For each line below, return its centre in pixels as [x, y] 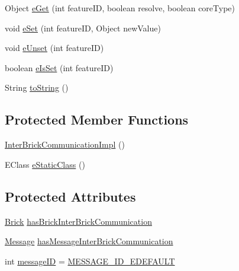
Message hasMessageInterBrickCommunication [89, 241]
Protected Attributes [70, 196]
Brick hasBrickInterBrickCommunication [78, 221]
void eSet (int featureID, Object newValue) [83, 28]
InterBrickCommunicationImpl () [65, 144]
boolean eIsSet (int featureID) [59, 67]
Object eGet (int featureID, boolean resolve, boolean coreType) [120, 8]
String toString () [37, 87]
